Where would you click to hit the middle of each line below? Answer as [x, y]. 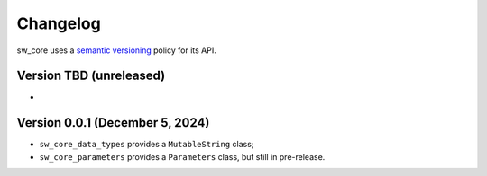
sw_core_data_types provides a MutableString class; [147, 145]
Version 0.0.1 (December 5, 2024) [113, 123]
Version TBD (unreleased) [91, 76]
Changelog [59, 23]
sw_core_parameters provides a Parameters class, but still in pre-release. [182, 156]
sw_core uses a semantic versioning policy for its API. [116, 50]
